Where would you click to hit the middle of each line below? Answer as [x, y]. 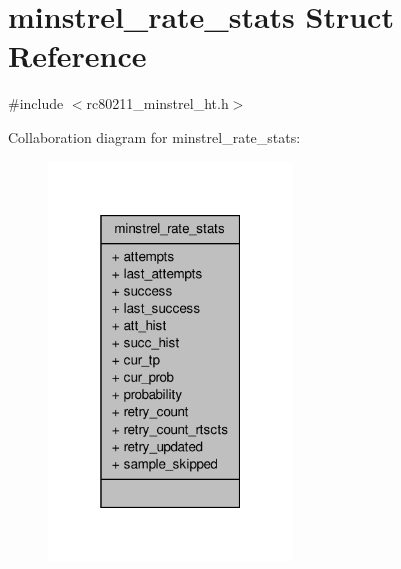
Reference [77, 55]
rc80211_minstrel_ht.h [157, 103]
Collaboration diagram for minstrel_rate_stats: [154, 136]
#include [36, 103]
